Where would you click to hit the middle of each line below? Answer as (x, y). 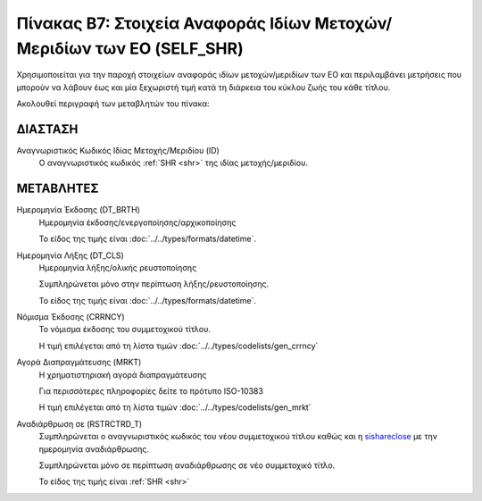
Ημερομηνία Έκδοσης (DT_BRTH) (78, 210)
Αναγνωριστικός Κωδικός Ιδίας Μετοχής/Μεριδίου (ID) (118, 151)
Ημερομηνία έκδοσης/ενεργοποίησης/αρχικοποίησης (137, 222)
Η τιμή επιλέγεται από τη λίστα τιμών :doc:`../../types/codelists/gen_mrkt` (175, 407)
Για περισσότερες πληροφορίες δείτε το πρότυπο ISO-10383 (151, 391)
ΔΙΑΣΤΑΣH (47, 129)
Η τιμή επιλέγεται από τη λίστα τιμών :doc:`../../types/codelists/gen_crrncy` (179, 346)
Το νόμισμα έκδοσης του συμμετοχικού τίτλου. (125, 330)
